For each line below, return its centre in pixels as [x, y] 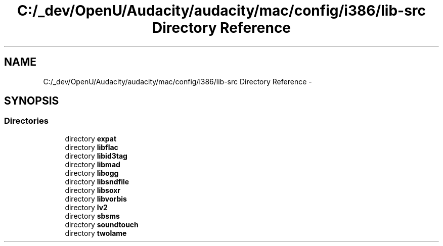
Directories [26, 121]
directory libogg [92, 173]
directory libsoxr [93, 190]
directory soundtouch [102, 224]
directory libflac [92, 147]
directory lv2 [86, 207]
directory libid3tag [96, 156]
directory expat [91, 138]
